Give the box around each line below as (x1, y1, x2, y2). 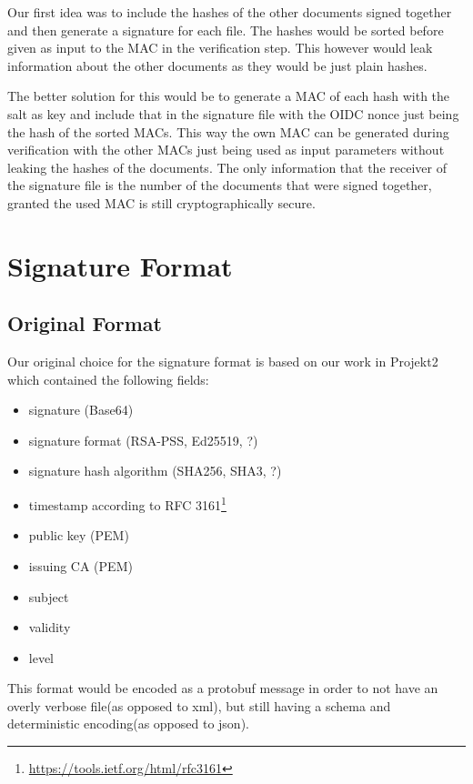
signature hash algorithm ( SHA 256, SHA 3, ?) (28, 461, 282, 480)
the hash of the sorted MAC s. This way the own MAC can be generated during (7, 122, 449, 141)
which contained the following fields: (7, 369, 209, 388)
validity (28, 618, 71, 637)
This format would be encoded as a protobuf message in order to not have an (7, 678, 438, 698)
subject (28, 587, 69, 606)
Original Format (7, 309, 162, 337)
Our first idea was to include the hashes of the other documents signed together (7, 3, 452, 21)
